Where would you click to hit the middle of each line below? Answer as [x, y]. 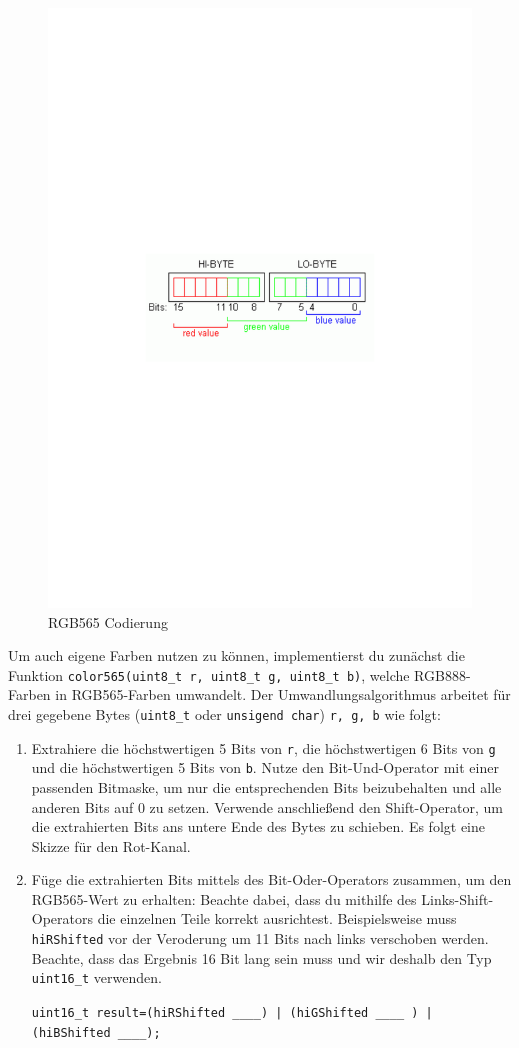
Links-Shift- [457, 898]
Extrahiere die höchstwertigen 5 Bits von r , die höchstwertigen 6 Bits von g [263, 747]
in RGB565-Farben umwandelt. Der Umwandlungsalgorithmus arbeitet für [283, 694]
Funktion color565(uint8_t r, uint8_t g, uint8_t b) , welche [209, 674]
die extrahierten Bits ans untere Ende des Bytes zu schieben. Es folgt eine [258, 826]
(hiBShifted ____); [96, 1032]
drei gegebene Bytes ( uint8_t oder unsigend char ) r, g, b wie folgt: [224, 713]
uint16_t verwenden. [96, 977]
